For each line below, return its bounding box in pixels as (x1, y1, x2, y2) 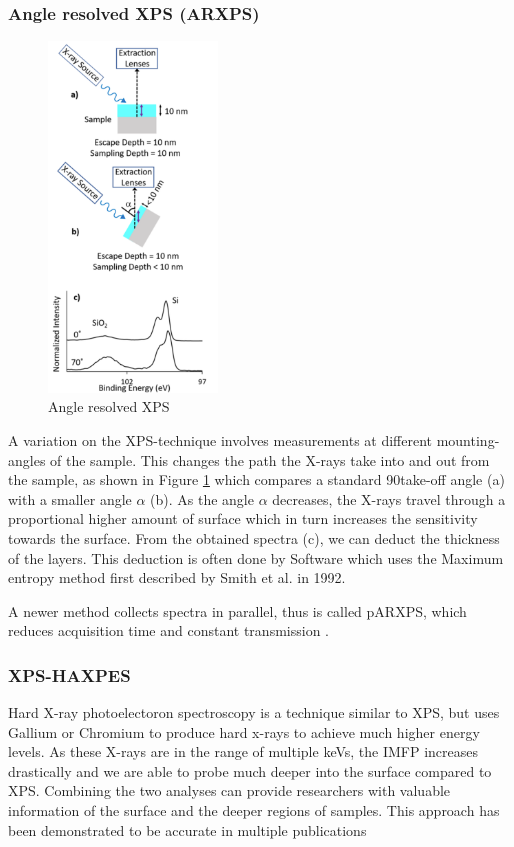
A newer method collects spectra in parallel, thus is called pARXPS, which (8, 600, 467, 621)
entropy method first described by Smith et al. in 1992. (8, 567, 346, 588)
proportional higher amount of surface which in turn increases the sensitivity (8, 508, 478, 529)
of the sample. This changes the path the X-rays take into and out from (50, 449, 490, 470)
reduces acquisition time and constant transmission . (8, 620, 329, 641)
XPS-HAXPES (8, 662, 131, 687)
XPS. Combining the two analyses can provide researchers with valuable (8, 780, 451, 801)
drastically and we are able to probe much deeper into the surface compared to (8, 760, 492, 781)
